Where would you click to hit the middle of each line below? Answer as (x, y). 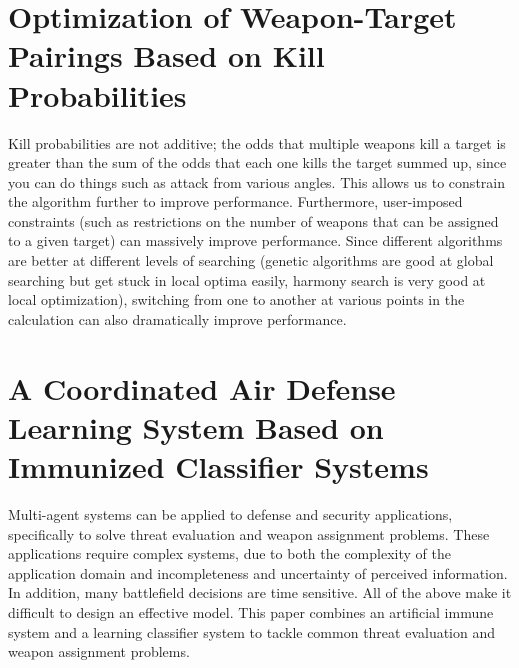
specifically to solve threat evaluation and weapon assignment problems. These (249, 533)
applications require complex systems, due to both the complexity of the (229, 553)
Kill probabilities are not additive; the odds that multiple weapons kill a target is (257, 142)
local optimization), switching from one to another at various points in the (236, 299)
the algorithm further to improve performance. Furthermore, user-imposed (235, 201)
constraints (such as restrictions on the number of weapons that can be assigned (253, 220)
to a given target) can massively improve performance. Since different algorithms (255, 240)
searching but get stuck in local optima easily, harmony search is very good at (247, 279)
